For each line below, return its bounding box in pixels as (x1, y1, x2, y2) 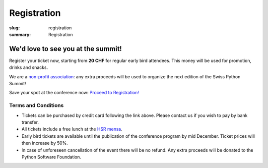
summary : (9, 31, 31, 37)
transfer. (21, 119, 39, 125)
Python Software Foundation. (21, 154, 81, 160)
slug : (9, 25, 20, 31)
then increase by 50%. (21, 140, 68, 146)
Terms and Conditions (9, 102, 64, 109)
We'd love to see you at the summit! (9, 45, 122, 53)
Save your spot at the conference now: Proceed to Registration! (9, 90, 139, 96)
